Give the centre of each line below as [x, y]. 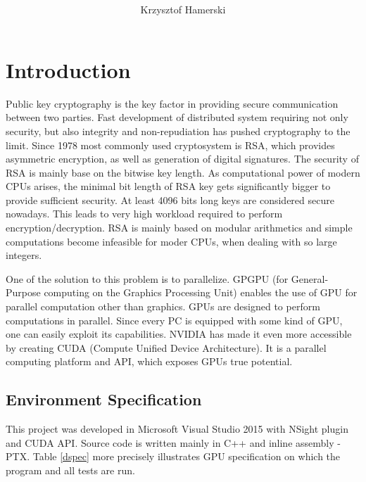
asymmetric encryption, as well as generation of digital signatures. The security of [182, 159]
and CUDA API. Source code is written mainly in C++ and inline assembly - [173, 442]
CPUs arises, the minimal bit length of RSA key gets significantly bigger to [168, 186]
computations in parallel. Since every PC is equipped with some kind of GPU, [174, 320]
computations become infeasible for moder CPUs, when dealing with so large [171, 241]
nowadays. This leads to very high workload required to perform [144, 214]
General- [310, 278]
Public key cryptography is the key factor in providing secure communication [172, 103]
